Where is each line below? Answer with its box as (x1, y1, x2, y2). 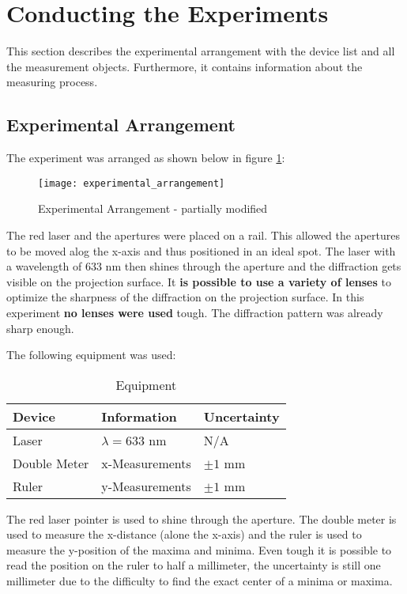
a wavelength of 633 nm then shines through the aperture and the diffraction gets (6, 258, 401, 274)
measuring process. (6, 74, 98, 90)
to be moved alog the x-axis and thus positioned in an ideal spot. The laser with (6, 242, 396, 259)
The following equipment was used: (6, 346, 176, 363)
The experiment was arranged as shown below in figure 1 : (6, 149, 285, 166)
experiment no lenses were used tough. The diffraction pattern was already (6, 304, 383, 320)
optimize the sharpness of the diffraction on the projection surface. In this (6, 289, 364, 305)
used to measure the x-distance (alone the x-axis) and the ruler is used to (6, 526, 362, 543)
